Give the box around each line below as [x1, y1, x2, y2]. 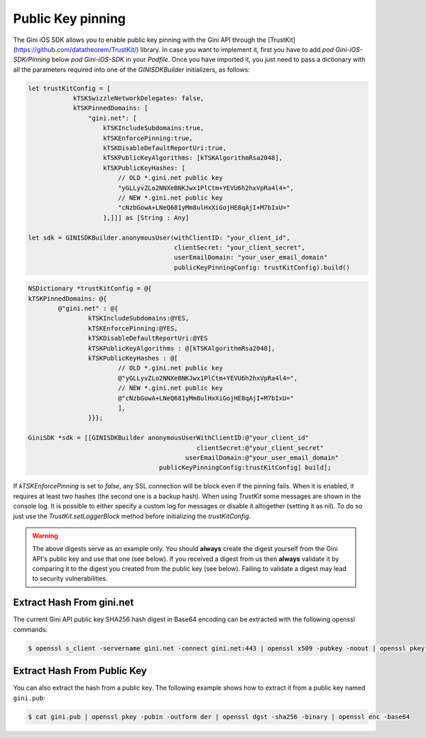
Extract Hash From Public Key [13, 665, 147, 677]
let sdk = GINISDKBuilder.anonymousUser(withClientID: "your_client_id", [28, 233, 290, 242]
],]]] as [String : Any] [103, 213, 190, 222]
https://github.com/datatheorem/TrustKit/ [15, 45, 137, 53]
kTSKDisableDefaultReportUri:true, [103, 144, 227, 152]
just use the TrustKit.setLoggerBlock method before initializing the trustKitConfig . [13, 512, 251, 520]
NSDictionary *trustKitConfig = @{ [28, 284, 152, 293]
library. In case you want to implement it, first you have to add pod [140, 45, 334, 53]
